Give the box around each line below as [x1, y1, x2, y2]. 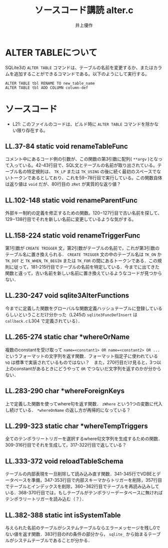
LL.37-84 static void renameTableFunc [5, 142, 128, 151]
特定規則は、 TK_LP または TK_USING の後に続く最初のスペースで [26, 169, 157, 175]
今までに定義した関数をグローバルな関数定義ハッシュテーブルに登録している [5, 305, 162, 311]
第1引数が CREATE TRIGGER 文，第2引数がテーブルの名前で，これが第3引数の [5, 245, 160, 251]
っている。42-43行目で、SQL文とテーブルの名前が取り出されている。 [13, 162, 157, 168]
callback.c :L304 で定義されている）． [5, 317, 82, 324]
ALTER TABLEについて [5, 47, 97, 58]
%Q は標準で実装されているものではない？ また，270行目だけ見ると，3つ [5, 359, 157, 365]
